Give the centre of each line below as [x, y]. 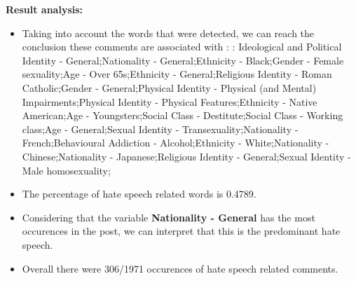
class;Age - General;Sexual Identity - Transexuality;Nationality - [160, 129]
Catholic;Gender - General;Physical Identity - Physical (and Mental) [169, 87]
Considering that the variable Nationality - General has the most [169, 217]
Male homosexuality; [66, 170]
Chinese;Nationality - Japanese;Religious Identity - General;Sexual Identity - [186, 156]
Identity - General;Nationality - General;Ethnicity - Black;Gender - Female [183, 60]
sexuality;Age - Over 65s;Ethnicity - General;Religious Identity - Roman [177, 74]
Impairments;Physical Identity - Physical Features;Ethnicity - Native [170, 101]
